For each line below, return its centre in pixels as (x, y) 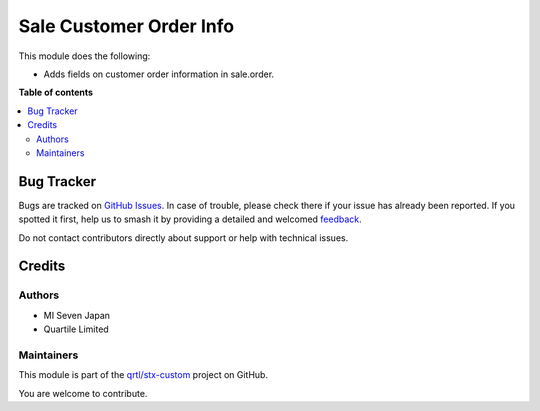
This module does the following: (84, 56)
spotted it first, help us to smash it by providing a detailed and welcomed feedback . (190, 219)
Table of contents (56, 92)
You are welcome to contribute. (83, 393)
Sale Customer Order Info (126, 26)
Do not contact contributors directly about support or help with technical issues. (183, 237)
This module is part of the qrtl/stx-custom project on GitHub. (143, 375)
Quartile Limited (76, 329)
